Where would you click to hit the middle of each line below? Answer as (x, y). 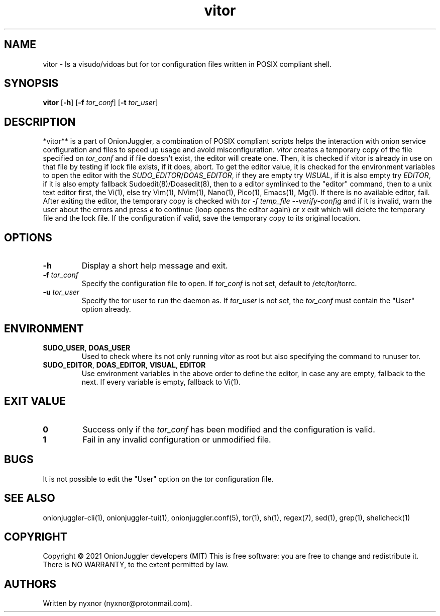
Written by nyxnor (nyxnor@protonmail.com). (118, 603)
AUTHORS (30, 584)
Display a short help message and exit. (155, 266)
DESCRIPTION (40, 122)
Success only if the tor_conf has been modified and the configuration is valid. (229, 429)
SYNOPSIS (31, 83)
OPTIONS (28, 237)
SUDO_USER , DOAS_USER (87, 347)
